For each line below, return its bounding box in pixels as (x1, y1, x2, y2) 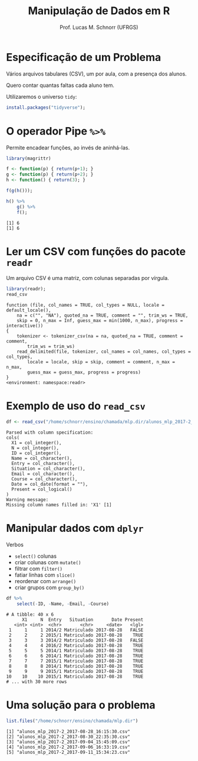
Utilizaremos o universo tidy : (6, 93, 77, 100)
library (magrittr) (6, 155, 51, 161)
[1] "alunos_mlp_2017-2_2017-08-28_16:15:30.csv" (6, 729, 131, 734)
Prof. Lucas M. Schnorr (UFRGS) (60, 24, 138, 31)
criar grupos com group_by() (14, 584, 85, 591)
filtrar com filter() (14, 565, 63, 572)
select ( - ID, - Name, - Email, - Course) (16, 601, 110, 607)
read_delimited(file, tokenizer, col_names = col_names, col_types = (16, 349, 192, 355)
